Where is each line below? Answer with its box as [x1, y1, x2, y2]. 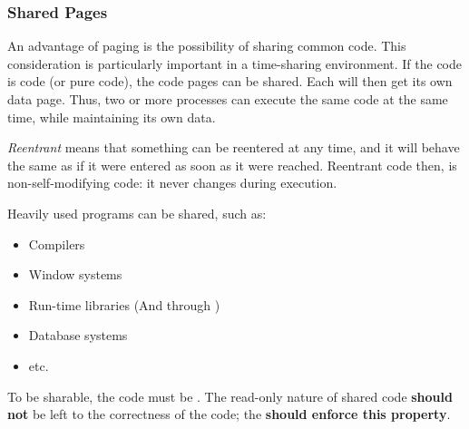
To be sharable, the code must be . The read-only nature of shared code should [7, 386, 453, 405]
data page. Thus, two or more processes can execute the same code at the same [7, 90, 448, 108]
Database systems [28, 326, 128, 345]
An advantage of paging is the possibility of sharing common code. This [7, 36, 406, 55]
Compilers [28, 234, 85, 253]
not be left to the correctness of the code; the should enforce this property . [7, 405, 451, 424]
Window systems [28, 265, 122, 284]
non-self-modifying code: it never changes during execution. [7, 173, 337, 192]
